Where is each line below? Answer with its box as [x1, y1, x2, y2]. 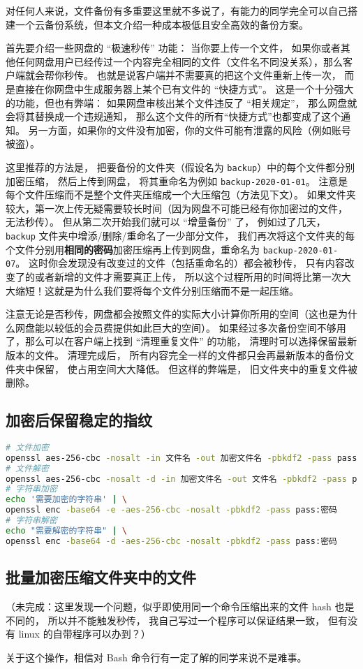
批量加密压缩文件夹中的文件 [6, 566, 196, 588]
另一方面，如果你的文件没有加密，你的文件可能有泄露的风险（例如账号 [28, 122, 351, 137]
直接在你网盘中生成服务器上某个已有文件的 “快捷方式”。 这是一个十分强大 [15, 81, 354, 96]
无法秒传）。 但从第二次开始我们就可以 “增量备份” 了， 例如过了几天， [6, 214, 326, 229]
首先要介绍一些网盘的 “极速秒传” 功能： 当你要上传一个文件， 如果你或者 [6, 41, 341, 55]
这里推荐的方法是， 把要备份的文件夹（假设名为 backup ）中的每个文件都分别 [6, 159, 355, 174]
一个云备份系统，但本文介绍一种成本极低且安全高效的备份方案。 [15, 17, 309, 31]
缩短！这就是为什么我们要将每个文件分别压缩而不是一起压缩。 [15, 283, 299, 297]
